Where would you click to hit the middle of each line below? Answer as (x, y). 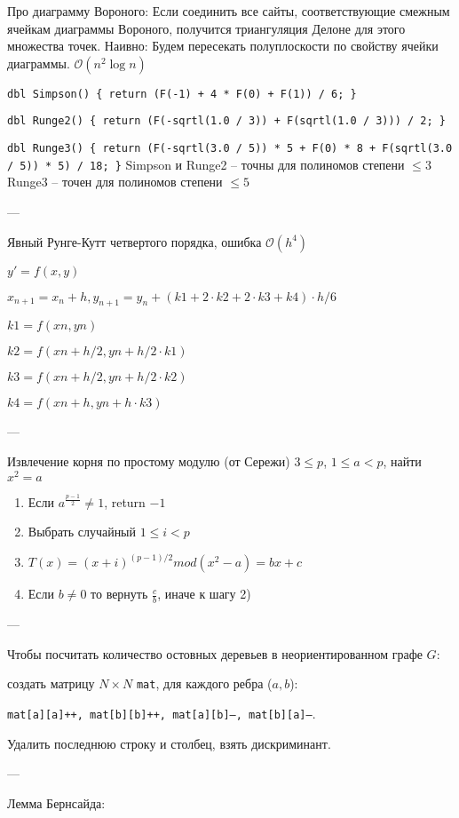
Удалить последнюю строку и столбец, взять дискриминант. (169, 743)
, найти (402, 461)
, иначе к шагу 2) (204, 594)
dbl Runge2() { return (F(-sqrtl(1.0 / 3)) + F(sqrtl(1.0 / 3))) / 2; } (226, 121)
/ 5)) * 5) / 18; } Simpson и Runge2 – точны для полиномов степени (206, 164)
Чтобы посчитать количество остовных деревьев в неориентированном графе (215, 653)
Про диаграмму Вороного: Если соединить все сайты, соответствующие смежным (229, 11)
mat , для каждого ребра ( (204, 683)
